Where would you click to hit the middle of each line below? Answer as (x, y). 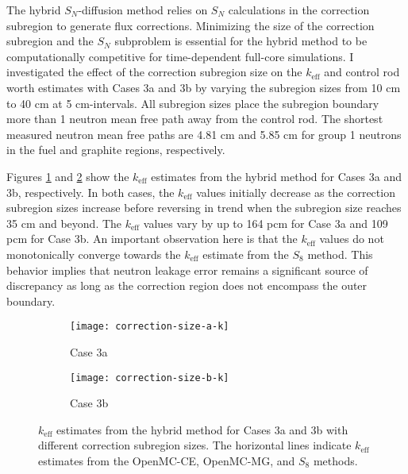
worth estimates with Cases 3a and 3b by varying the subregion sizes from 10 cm (204, 87)
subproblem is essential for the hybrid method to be (241, 41)
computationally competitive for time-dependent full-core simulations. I (180, 56)
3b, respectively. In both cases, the (90, 192)
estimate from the (246, 254)
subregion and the (50, 41)
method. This (340, 254)
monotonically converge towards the (94, 254)
